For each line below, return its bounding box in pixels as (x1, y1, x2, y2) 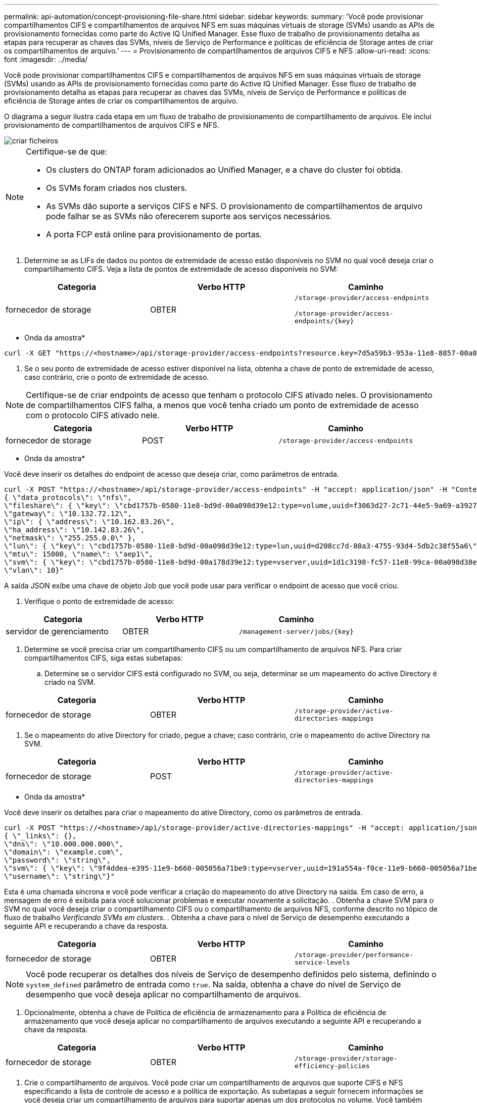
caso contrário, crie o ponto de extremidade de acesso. (24, 373, 209, 381)
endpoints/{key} (294, 317, 354, 325)
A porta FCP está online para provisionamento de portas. (46, 229, 262, 239)
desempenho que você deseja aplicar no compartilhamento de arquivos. (26, 989, 301, 999)
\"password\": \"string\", (4, 856, 111, 864)
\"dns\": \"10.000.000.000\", (4, 840, 124, 848)
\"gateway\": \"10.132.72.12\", (4, 510, 132, 518)
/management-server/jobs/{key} (239, 627, 354, 635)
